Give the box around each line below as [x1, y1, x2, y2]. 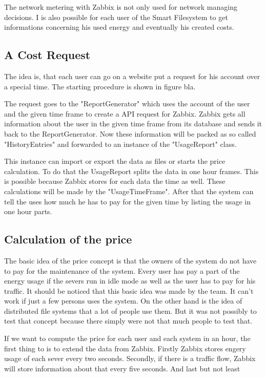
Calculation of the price [4, 231, 132, 247]
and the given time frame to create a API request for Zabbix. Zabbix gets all [4, 108, 245, 119]
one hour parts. [4, 206, 52, 217]
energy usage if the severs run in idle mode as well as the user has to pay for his [4, 275, 256, 286]
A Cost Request [4, 47, 91, 63]
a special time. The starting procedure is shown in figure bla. [4, 81, 196, 91]
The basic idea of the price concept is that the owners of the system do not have [4, 255, 257, 266]
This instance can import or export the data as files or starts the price [4, 156, 226, 166]
